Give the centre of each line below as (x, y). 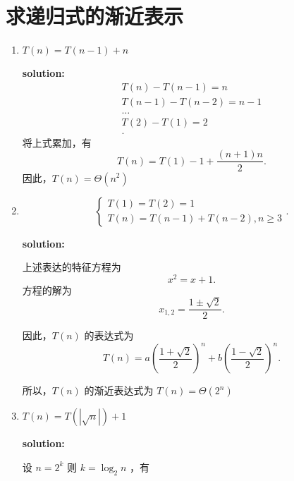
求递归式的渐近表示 (95, 16)
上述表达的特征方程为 (72, 267)
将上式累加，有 (57, 142)
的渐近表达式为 (119, 390)
